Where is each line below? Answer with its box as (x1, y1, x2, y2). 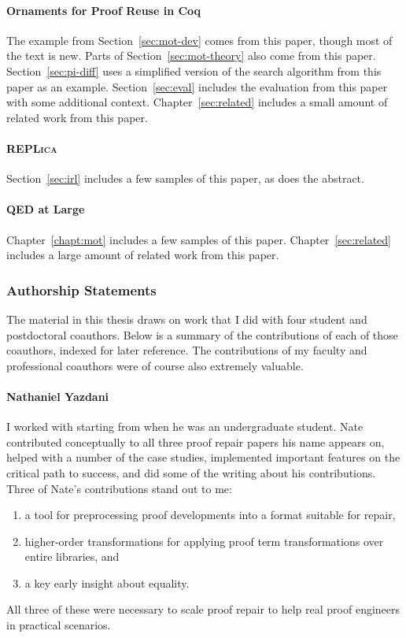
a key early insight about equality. (24, 574, 190, 591)
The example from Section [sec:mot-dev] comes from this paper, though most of (6, 32, 393, 48)
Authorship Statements (6, 280, 157, 299)
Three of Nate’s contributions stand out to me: (6, 480, 232, 496)
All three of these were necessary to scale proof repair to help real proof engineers (6, 601, 400, 618)
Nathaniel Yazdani (6, 388, 109, 404)
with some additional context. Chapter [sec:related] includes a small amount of (6, 94, 388, 110)
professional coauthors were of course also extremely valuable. (6, 357, 304, 373)
